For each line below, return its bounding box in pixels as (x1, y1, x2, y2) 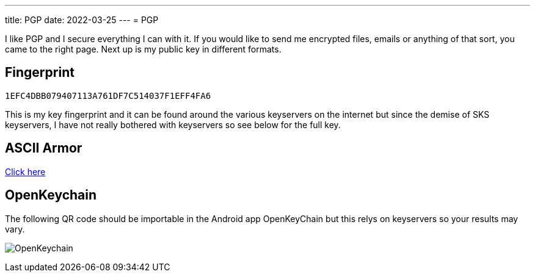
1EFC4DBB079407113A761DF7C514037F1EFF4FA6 (5, 90, 211, 101)
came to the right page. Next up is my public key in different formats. (5, 44, 282, 54)
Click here (5, 166, 46, 177)
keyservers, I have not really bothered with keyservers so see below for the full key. (5, 119, 341, 130)
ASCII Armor (5, 140, 82, 156)
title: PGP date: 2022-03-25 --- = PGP (5, 15, 159, 25)
